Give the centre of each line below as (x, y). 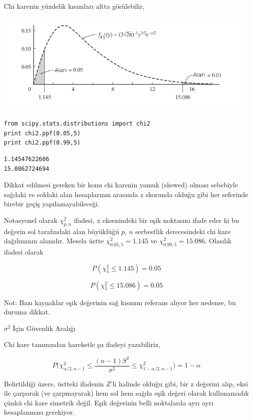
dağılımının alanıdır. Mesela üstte (54, 241)
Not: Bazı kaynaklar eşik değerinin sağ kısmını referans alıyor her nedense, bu (120, 302)
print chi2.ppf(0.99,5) (42, 143)
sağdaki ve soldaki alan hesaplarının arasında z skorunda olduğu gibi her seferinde (126, 194)
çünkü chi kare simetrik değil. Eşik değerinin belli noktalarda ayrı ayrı (109, 402)
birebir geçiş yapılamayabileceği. (52, 204)
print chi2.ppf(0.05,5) (42, 133)
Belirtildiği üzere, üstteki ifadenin (54, 383)
